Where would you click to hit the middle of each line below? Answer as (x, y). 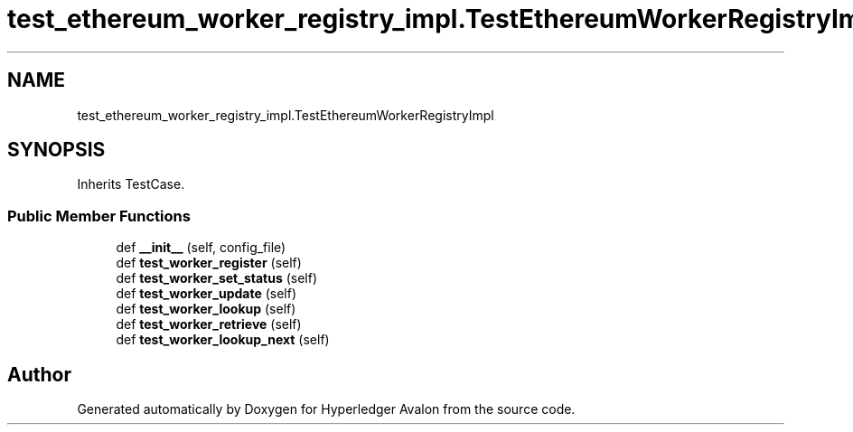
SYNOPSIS (56, 150)
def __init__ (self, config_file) (201, 248)
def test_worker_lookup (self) (206, 309)
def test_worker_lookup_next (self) (223, 340)
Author (39, 374)
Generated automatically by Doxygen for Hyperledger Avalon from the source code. (326, 409)
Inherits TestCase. (131, 184)
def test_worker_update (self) (206, 294)
